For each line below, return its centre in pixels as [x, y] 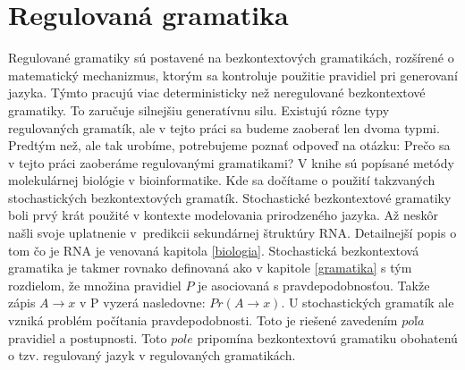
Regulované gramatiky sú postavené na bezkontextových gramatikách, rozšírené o [231, 58]
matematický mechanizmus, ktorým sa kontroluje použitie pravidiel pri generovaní [233, 75]
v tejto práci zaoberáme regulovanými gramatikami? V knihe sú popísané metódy [231, 162]
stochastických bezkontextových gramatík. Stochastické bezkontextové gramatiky [230, 197]
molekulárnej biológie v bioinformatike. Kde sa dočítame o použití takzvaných [222, 180]
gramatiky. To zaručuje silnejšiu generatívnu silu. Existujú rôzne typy [199, 109]
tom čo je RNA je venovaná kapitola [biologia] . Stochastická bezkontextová [214, 250]
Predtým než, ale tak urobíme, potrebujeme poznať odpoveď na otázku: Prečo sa [229, 145]
